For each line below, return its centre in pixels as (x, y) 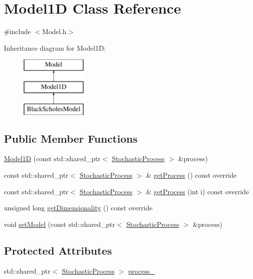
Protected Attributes (58, 250)
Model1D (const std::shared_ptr (52, 158)
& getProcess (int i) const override (197, 191)
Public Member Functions (71, 138)
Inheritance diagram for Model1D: (55, 47)
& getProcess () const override (191, 175)
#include (18, 31)
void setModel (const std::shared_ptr (59, 224)
